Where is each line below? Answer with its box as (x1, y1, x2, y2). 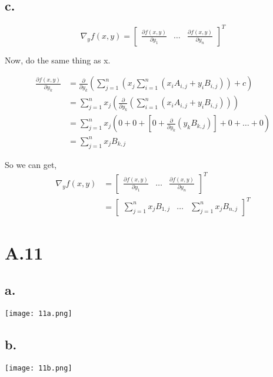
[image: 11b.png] (5, 363, 72, 372)
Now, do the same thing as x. (5, 53, 111, 66)
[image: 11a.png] (5, 309, 72, 318)
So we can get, (5, 158, 57, 170)
